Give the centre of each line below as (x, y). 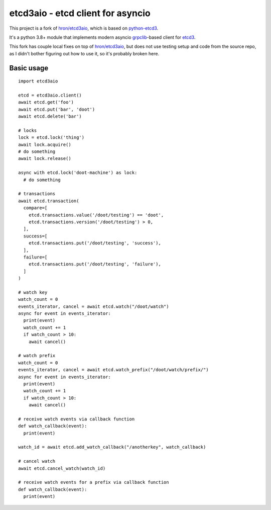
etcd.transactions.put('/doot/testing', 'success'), (95, 243)
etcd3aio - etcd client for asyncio (80, 13)
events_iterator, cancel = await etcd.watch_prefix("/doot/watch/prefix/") (113, 370)
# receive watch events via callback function (77, 419)
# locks (28, 130)
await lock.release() (45, 159)
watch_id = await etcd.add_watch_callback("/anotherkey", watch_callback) (112, 447)
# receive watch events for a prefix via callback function (94, 482)
